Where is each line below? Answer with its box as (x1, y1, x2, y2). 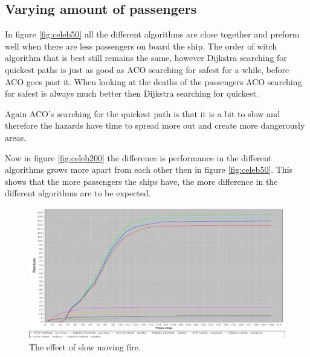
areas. (5, 130, 27, 143)
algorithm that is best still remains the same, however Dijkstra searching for (5, 51, 287, 64)
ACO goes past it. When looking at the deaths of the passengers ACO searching (5, 75, 302, 88)
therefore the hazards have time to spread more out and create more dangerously (5, 119, 305, 132)
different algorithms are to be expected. (5, 187, 151, 199)
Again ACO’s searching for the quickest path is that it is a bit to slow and (5, 107, 280, 120)
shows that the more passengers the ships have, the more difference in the (5, 175, 278, 187)
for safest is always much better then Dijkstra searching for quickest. (5, 87, 259, 100)
